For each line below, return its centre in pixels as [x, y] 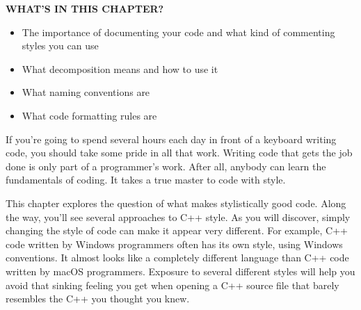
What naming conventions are [86, 92]
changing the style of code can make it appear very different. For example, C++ [177, 230]
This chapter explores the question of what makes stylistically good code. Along [176, 203]
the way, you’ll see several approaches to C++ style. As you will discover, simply [178, 217]
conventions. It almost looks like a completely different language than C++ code [177, 258]
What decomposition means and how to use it [120, 68]
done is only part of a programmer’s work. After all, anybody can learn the [166, 166]
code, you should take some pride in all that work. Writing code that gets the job [179, 153]
